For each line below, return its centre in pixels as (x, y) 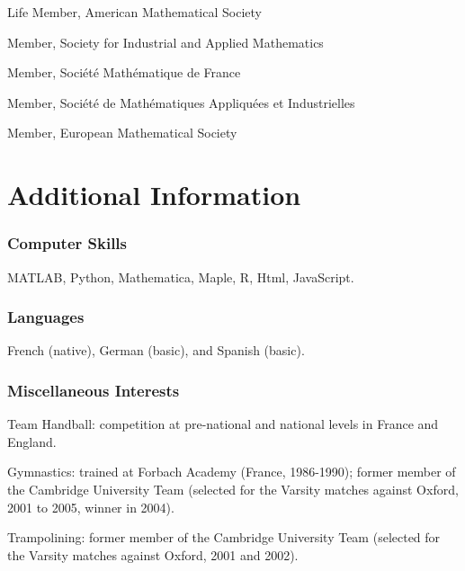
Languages (46, 317)
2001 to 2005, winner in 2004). (91, 507)
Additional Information (154, 195)
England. (32, 441)
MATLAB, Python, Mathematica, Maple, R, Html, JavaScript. (181, 277)
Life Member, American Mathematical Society (134, 12)
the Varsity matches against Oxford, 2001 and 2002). (153, 554)
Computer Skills (67, 243)
